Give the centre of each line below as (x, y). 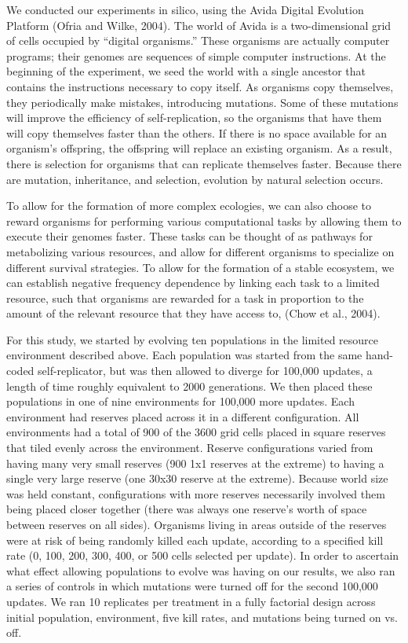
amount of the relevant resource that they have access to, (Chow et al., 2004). (193, 313)
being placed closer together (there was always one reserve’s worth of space (187, 509)
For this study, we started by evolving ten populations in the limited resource (193, 339)
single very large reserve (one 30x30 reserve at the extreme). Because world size (197, 478)
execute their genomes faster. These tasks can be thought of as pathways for (189, 236)
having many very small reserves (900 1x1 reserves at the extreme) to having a (195, 463)
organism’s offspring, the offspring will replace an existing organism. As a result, (199, 148)
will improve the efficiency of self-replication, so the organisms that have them (194, 118)
